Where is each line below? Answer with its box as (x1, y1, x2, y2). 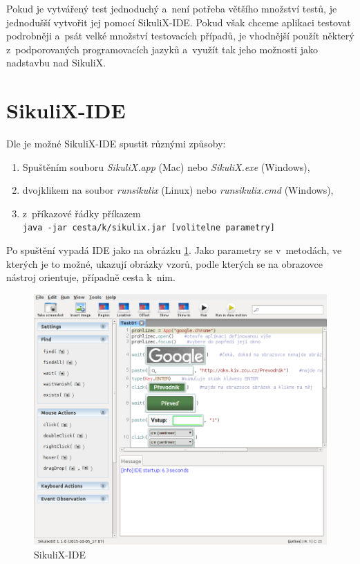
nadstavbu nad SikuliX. (6, 55, 106, 70)
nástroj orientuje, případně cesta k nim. (6, 270, 176, 284)
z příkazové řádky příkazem (22, 206, 141, 220)
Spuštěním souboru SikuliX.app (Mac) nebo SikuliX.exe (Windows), (22, 159, 310, 174)
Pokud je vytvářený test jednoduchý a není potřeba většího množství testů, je (6, 1, 337, 15)
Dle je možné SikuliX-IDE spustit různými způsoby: (6, 136, 226, 151)
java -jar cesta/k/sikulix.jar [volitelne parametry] (22, 223, 275, 233)
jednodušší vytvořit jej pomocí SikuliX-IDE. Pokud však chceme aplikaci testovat (6, 15, 351, 29)
